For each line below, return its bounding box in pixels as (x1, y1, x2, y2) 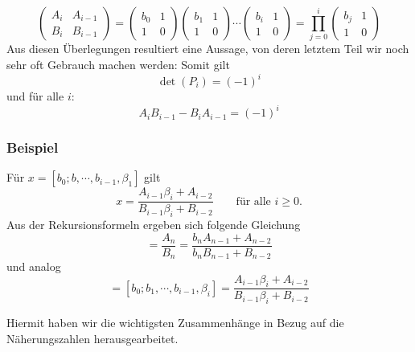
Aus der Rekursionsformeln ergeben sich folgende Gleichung (6, 215, 301, 232)
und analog (6, 258, 61, 275)
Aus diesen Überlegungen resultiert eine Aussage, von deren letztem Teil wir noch (6, 40, 409, 57)
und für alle (6, 88, 64, 104)
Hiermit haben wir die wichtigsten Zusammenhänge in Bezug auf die (6, 314, 344, 331)
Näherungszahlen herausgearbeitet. (6, 329, 179, 346)
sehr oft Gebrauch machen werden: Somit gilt (6, 55, 230, 72)
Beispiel (6, 137, 59, 158)
